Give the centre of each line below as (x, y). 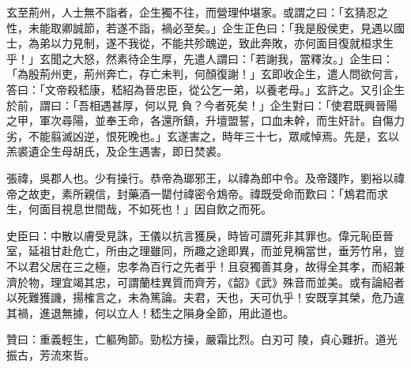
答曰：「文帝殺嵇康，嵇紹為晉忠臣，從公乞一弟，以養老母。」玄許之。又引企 (200, 89)
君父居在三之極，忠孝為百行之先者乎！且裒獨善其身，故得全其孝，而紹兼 (216, 266)
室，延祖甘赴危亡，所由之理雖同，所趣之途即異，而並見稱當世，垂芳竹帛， (200, 251)
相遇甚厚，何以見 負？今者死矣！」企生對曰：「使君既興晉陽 (243, 105)
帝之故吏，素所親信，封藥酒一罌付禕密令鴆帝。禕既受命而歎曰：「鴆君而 (192, 193)
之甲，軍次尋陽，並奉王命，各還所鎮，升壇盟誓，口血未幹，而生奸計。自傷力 (205, 120)
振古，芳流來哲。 (51, 354)
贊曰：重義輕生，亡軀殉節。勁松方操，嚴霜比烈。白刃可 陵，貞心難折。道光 (202, 339)
